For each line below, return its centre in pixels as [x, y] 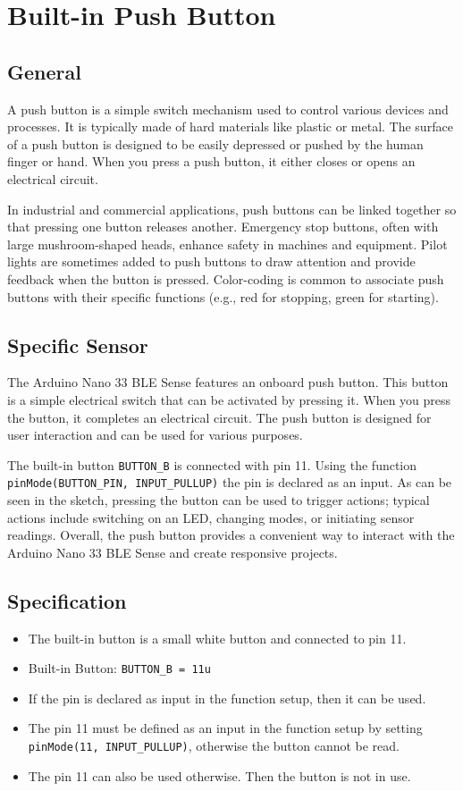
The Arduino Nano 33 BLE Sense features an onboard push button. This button [228, 382]
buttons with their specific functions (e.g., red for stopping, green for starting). [223, 296]
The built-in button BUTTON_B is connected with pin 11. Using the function [212, 464]
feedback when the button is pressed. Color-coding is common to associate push [226, 278]
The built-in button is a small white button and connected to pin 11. [217, 638]
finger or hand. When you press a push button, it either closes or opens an [211, 161]
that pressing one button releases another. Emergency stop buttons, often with [223, 227]
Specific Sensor [78, 345]
